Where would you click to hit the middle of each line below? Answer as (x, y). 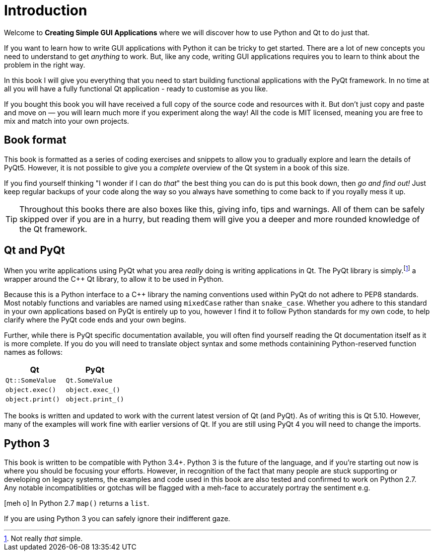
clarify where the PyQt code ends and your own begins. (95, 320)
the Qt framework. (53, 229)
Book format (35, 140)
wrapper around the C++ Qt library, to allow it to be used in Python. (114, 279)
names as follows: (34, 352)
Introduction (46, 10)
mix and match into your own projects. (67, 121)
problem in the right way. (45, 65)
